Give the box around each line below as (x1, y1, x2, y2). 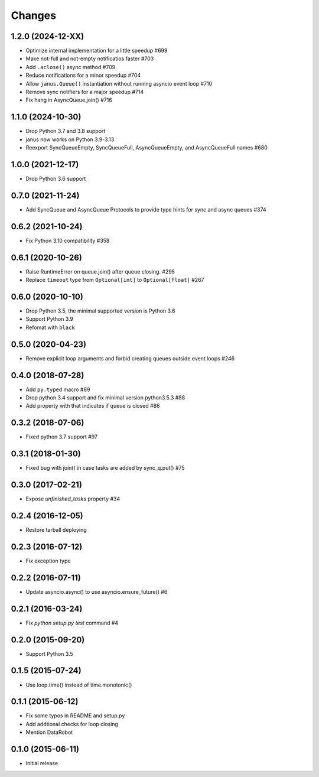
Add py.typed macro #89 (25, 386, 90, 393)
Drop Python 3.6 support (25, 175, 86, 182)
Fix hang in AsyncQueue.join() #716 (25, 96, 112, 103)
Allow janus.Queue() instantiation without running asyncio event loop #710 (25, 80, 213, 87)
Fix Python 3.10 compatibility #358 (25, 237, 110, 244)
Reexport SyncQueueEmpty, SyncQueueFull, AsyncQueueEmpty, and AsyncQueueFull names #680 (25, 144, 268, 151)
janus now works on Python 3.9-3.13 (25, 136, 115, 143)
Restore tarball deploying (25, 526, 87, 534)
